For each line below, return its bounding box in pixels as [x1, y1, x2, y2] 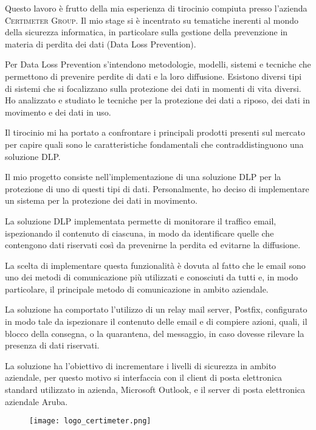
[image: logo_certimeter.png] [29, 417, 151, 426]
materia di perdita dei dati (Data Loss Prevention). [5, 37, 196, 50]
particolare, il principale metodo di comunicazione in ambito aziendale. [5, 282, 269, 295]
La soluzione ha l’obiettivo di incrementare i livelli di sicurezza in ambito [5, 359, 276, 372]
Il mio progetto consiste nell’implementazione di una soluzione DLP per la [5, 170, 281, 183]
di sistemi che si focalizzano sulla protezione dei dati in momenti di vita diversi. [5, 81, 301, 94]
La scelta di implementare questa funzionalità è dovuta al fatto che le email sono [5, 258, 306, 271]
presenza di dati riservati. [5, 339, 100, 352]
